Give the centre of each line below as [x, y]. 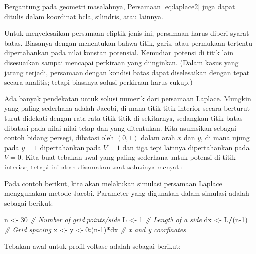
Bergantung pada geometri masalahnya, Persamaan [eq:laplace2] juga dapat [120, 6]
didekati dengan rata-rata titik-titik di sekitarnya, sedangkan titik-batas [132, 118]
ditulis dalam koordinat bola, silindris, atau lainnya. [84, 16]
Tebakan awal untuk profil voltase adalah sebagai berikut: [93, 246]
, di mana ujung [225, 137]
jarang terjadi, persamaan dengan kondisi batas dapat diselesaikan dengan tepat [127, 72]
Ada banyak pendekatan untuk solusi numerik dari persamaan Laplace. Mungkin [128, 98]
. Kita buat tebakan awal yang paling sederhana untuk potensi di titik [128, 157]
